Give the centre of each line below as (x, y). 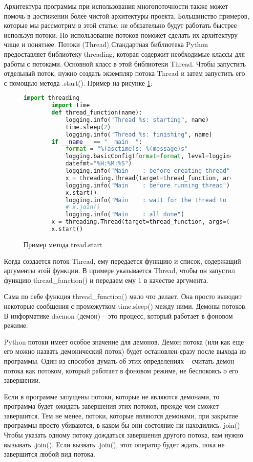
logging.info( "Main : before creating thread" (148, 171)
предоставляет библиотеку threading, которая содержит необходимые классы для (125, 54)
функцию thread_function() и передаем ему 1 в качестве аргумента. (106, 280)
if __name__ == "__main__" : (97, 142)
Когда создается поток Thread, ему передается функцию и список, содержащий (123, 261)
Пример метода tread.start (63, 244)
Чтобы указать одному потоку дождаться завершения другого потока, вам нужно (124, 435)
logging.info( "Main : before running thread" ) (148, 185)
